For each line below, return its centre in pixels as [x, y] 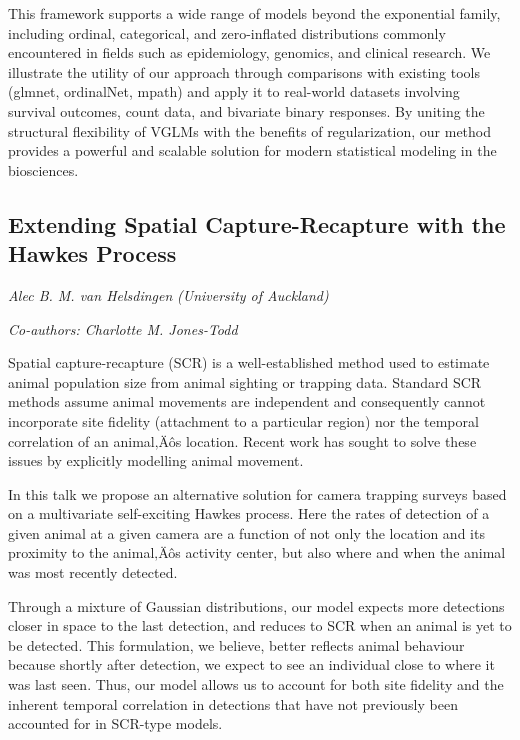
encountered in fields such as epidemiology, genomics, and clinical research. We [249, 52]
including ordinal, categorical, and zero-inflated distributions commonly [227, 32]
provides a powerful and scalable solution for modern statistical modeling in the [252, 150]
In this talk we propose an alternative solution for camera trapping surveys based [257, 493]
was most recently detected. [93, 572]
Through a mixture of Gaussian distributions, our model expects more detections [256, 605]
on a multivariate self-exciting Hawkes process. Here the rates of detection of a [249, 513]
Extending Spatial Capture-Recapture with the [257, 223]
